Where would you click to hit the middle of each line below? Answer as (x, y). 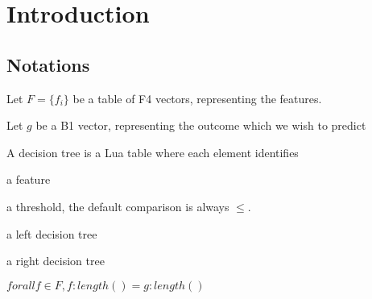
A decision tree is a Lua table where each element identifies (153, 152)
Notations (48, 64)
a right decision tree (56, 261)
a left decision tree (52, 233)
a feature (29, 179)
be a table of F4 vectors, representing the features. (197, 98)
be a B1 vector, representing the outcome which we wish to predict (201, 125)
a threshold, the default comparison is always (118, 206)
